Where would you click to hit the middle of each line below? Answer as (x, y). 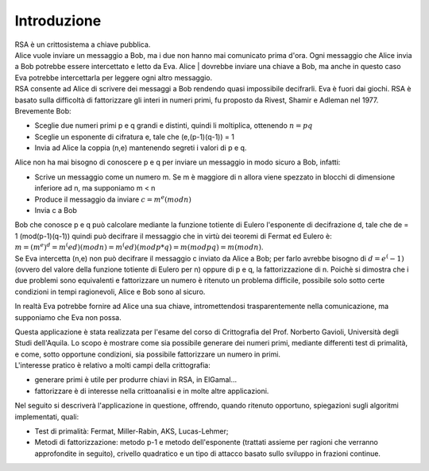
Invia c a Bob (56, 210)
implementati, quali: (47, 416)
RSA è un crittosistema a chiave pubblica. (83, 44)
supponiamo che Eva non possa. (68, 317)
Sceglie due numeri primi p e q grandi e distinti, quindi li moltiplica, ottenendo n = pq (174, 125)
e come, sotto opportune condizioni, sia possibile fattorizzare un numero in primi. (148, 354)
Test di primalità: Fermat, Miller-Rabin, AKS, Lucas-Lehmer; (132, 431)
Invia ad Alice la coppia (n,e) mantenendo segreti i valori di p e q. (141, 148)
